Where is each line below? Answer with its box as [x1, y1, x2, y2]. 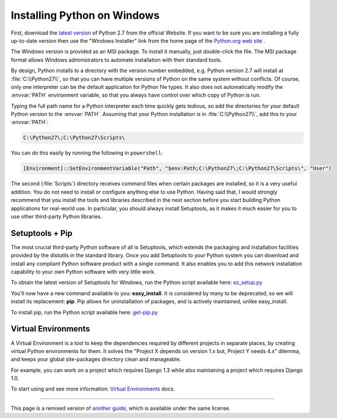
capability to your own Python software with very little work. [11, 268, 156, 275]
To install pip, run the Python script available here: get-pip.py [11, 309, 158, 316]
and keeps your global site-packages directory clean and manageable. [11, 356, 181, 363]
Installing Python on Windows [11, 9, 160, 22]
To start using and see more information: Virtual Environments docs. [11, 385, 176, 392]
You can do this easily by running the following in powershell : [11, 149, 163, 156]
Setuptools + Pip [11, 228, 73, 238]
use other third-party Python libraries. [11, 213, 102, 220]
